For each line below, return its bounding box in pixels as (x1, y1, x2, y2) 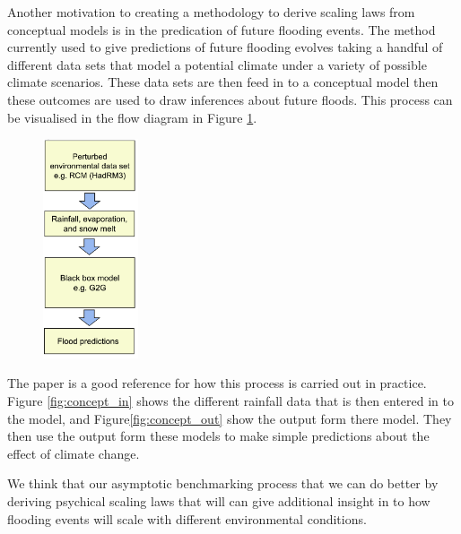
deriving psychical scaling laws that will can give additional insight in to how (7, 491, 431, 510)
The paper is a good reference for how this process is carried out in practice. (7, 374, 427, 392)
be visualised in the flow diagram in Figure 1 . (7, 108, 257, 126)
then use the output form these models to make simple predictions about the (7, 426, 430, 445)
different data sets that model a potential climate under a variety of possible (7, 55, 427, 73)
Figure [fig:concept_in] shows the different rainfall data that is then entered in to (7, 391, 455, 409)
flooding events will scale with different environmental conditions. (7, 509, 367, 528)
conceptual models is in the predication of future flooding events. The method (7, 20, 436, 39)
